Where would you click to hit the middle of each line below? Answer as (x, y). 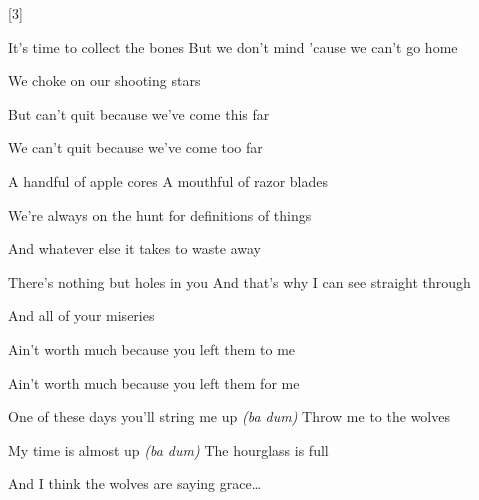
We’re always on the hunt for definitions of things (160, 214)
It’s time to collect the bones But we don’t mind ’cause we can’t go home (233, 46)
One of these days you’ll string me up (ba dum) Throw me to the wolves (229, 416)
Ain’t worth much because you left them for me (154, 382)
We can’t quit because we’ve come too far (135, 147)
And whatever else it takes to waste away (134, 248)
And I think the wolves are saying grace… (135, 483)
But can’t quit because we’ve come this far (139, 113)
